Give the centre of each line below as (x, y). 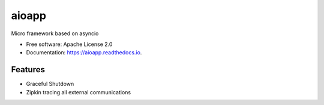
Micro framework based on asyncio (55, 33)
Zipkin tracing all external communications (79, 92)
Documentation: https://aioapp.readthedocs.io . (84, 52)
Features (28, 70)
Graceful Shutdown (50, 84)
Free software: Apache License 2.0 (69, 44)
